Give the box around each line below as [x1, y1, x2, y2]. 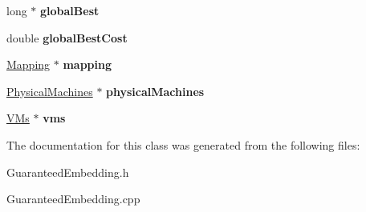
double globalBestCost [6, 29, 128, 46]
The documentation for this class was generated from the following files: [6, 136, 360, 153]
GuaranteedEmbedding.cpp [6, 190, 140, 207]
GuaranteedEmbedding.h [6, 163, 129, 180]
